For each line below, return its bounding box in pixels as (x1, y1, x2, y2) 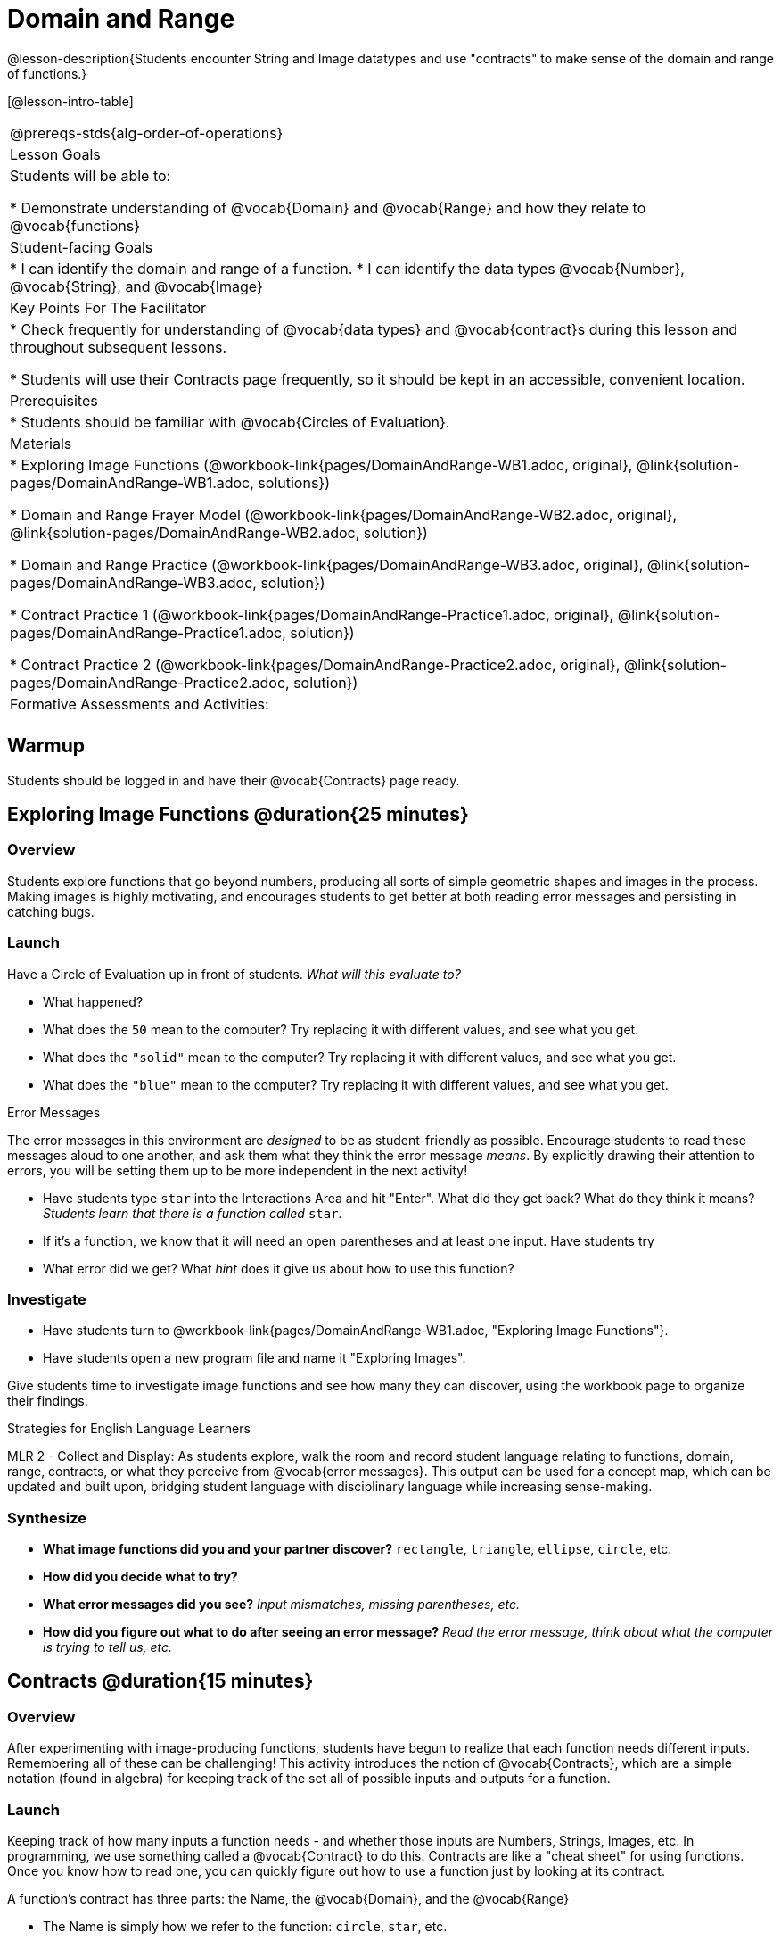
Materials (10, 434, 72, 452)
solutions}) (258, 473, 330, 492)
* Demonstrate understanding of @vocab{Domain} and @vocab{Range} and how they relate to (10, 198, 646, 217)
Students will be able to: (10, 166, 171, 185)
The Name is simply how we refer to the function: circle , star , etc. (43, 1919, 448, 1935)
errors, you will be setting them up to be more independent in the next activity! (7, 1162, 468, 1178)
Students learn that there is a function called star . (43, 1205, 342, 1221)
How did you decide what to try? (43, 1569, 238, 1585)
